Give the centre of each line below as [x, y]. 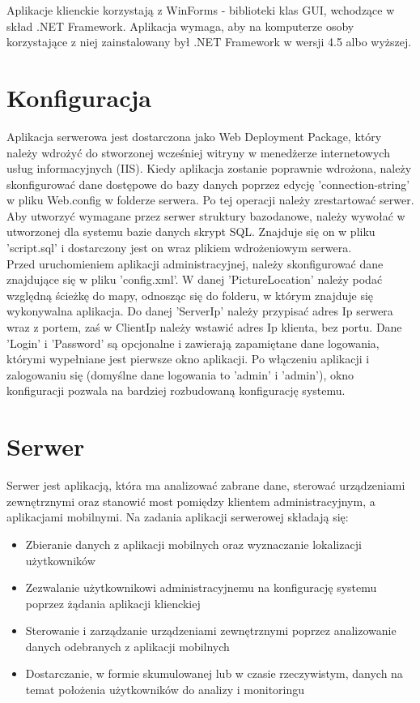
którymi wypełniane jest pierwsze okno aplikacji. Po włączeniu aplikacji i [188, 359]
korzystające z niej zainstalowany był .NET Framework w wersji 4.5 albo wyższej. [209, 42]
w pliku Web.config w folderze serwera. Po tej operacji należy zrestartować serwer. [210, 200]
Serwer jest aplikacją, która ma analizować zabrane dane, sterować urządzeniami [206, 485]
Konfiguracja [79, 97]
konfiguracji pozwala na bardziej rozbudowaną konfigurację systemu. [176, 390]
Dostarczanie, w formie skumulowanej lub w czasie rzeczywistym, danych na [214, 673]
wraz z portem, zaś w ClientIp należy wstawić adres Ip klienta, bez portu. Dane [204, 327]
